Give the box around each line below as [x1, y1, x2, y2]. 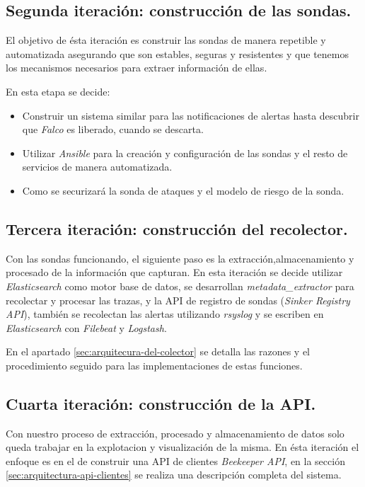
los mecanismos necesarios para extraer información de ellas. [6, 60, 267, 75]
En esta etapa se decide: [6, 84, 110, 98]
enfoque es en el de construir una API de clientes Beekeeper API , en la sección [6, 453, 345, 468]
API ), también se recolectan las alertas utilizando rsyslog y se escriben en [6, 306, 324, 321]
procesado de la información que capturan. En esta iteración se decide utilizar [6, 265, 343, 280]
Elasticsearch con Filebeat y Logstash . [6, 320, 167, 335]
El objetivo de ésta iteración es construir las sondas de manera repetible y [6, 33, 326, 47]
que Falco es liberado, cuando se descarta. [22, 122, 204, 137]
